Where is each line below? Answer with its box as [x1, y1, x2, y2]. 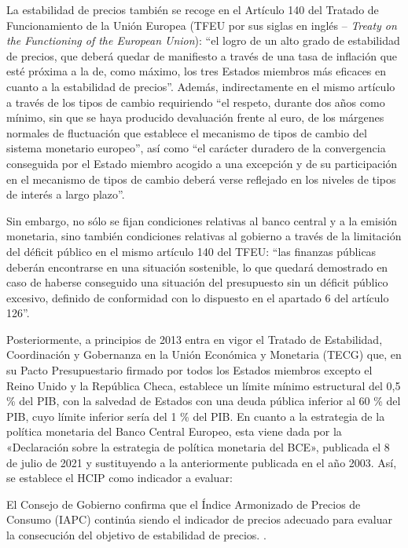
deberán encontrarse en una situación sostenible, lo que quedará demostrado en [6, 258, 388, 275]
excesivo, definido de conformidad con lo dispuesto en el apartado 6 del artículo [6, 289, 389, 305]
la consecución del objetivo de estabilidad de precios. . [6, 527, 266, 543]
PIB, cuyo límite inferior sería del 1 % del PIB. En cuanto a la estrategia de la [6, 407, 385, 424]
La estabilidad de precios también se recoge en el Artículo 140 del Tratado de [6, 2, 379, 17]
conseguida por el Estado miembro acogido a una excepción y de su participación [6, 155, 398, 171]
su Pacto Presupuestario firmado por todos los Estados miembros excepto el [6, 362, 373, 378]
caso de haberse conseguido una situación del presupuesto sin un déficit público [6, 274, 388, 290]
